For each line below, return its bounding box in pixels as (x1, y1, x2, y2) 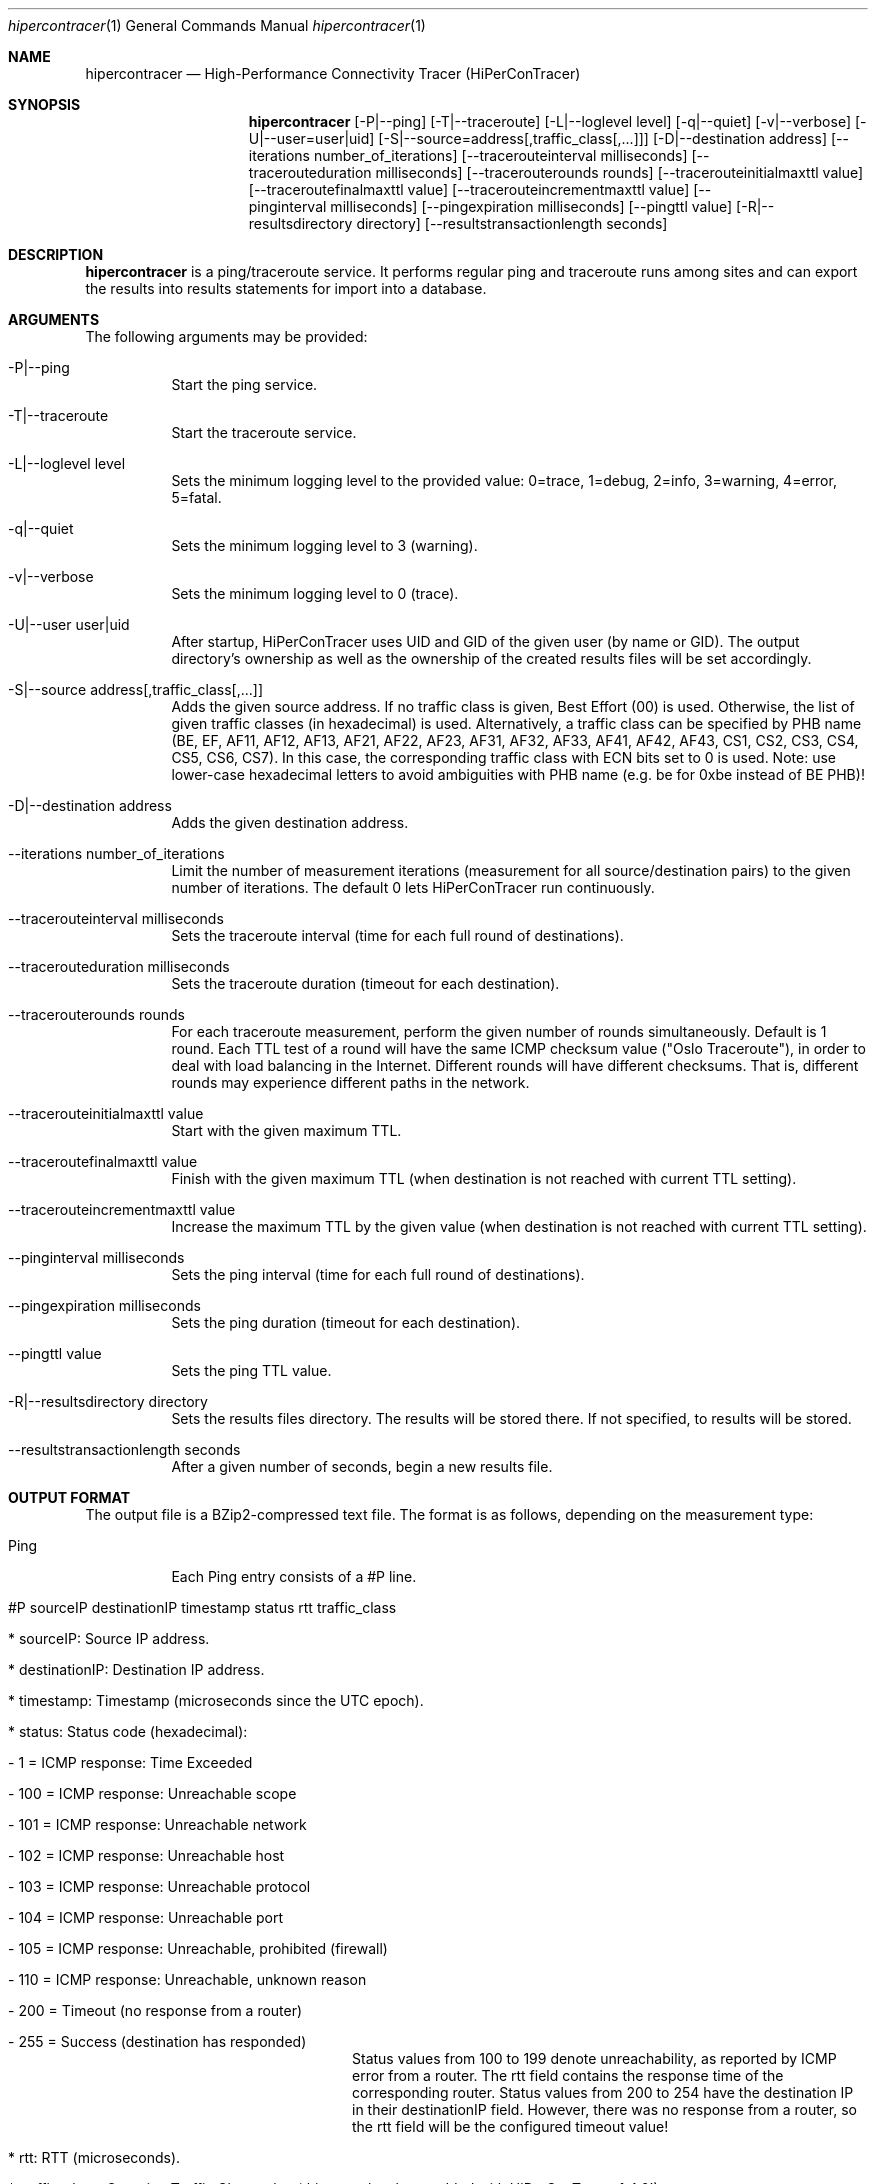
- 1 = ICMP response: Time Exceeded (8, 1754, 253, 1771)
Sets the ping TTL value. (171, 1362, 332, 1379)
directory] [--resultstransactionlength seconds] (356, 215, 668, 232)
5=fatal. (171, 489, 222, 506)
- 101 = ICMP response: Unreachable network (8, 1816, 307, 1833)
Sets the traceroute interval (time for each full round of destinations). (171, 927, 624, 944)
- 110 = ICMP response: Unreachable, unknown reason (8, 1971, 367, 1988)
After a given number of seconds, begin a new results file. (171, 1458, 553, 1475)
